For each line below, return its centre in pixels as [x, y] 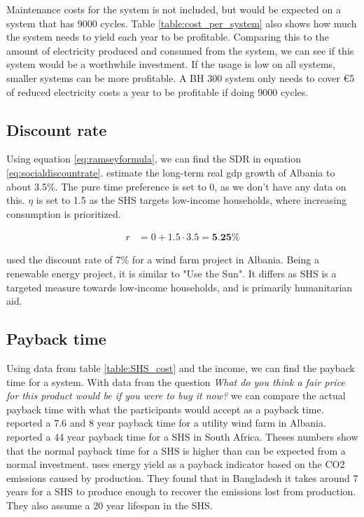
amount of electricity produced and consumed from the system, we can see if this [180, 50]
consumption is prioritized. [64, 213]
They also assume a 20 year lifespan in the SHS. [110, 505]
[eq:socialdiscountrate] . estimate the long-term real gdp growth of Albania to [171, 172]
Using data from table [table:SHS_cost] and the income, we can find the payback [181, 367]
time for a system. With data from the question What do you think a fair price [176, 381]
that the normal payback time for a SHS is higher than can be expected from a [176, 450]
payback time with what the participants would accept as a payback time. [165, 409]
